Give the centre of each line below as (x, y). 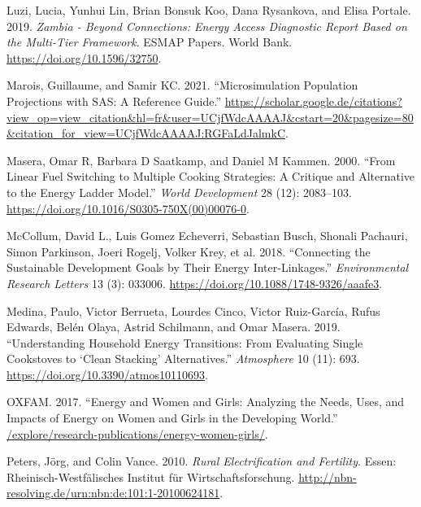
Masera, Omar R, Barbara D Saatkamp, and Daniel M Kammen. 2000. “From (201, 160)
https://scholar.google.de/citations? (313, 101)
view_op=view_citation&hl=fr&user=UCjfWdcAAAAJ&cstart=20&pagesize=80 (210, 117)
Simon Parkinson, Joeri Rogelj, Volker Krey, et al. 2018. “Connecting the (189, 251)
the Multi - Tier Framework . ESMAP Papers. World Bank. (150, 42)
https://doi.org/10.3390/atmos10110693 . (107, 374)
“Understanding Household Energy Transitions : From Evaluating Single (185, 342)
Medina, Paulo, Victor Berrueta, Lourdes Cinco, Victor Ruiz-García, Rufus (193, 310)
